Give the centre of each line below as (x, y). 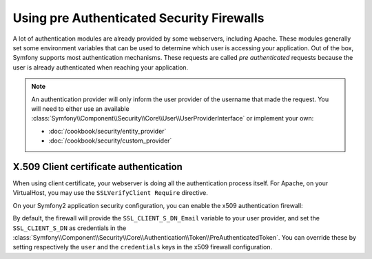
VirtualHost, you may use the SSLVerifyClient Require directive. (110, 193)
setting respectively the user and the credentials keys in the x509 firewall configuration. (142, 247)
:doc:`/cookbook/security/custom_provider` (110, 141)
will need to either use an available (81, 108)
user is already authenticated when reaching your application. (101, 67)
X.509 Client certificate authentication (97, 166)
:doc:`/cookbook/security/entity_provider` (107, 131)
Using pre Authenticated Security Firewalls (138, 18)
